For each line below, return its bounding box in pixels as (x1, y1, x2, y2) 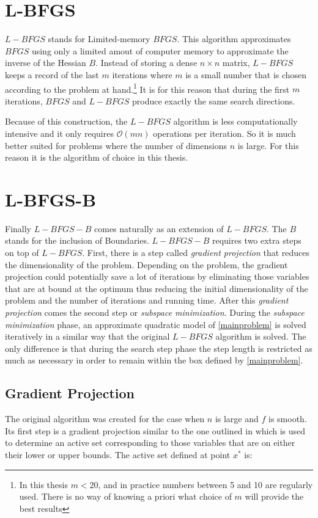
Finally (5, 222, 31, 235)
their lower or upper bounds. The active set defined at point (5, 448, 231, 461)
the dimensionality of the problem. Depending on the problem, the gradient (5, 258, 288, 271)
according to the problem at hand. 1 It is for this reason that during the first (5, 81, 290, 95)
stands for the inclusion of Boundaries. (5, 234, 149, 247)
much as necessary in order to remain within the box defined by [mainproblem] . (5, 354, 303, 367)
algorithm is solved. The (215, 330, 306, 343)
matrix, (222, 56, 250, 69)
